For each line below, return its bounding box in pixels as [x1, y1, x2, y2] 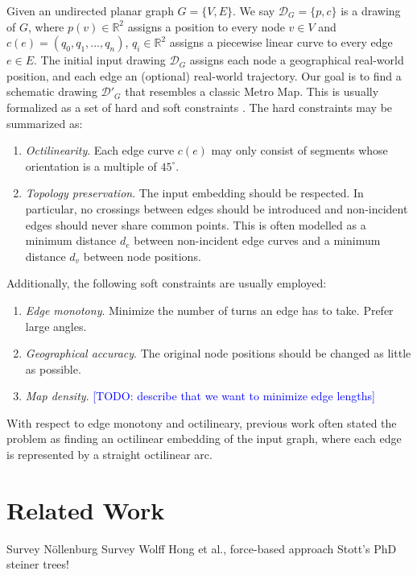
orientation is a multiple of [25, 157, 157, 174]
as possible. [25, 360, 81, 377]
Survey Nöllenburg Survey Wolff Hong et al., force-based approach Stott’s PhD [6, 540, 397, 556]
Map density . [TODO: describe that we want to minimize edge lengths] [25, 387, 375, 404]
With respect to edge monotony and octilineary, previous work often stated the [6, 414, 397, 431]
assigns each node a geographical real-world [189, 52, 404, 68]
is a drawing [341, 2, 401, 19]
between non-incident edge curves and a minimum [134, 232, 381, 249]
